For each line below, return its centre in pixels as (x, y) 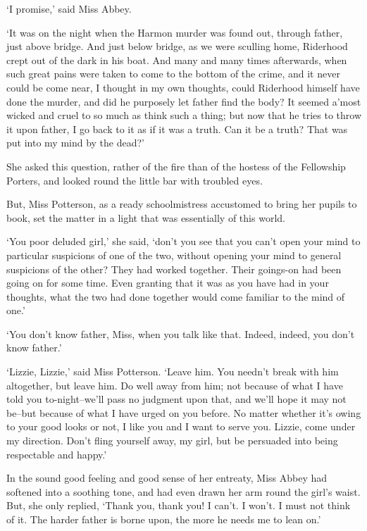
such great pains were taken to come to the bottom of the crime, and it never (173, 74)
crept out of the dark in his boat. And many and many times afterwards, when (177, 60)
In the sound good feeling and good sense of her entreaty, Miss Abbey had (167, 478)
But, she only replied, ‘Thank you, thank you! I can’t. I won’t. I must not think (179, 505)
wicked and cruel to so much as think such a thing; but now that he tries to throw (184, 115)
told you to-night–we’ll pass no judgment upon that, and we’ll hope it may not (176, 399)
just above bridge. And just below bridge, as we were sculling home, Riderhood (177, 46)
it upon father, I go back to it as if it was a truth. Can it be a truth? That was (177, 129)
